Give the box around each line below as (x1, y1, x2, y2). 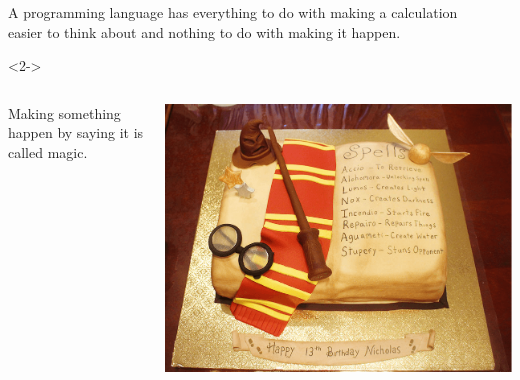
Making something (8, 102, 121, 123)
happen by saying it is (8, 122, 144, 143)
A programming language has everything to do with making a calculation (8, 2, 458, 22)
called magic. (8, 141, 88, 162)
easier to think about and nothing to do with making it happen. (8, 21, 401, 42)
